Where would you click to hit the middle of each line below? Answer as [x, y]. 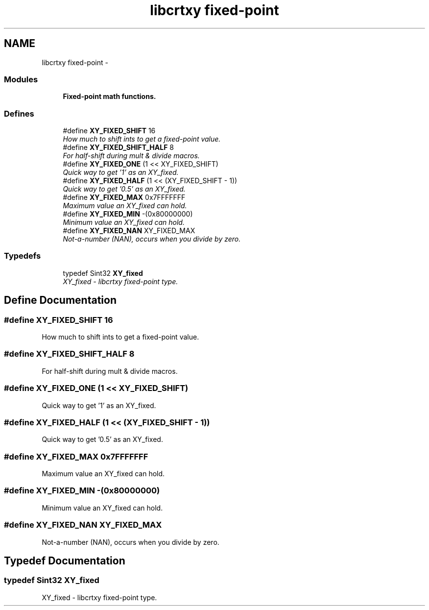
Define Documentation [60, 300]
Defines [19, 113]
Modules [21, 79]
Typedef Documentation [65, 561]
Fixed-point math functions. [109, 97]
